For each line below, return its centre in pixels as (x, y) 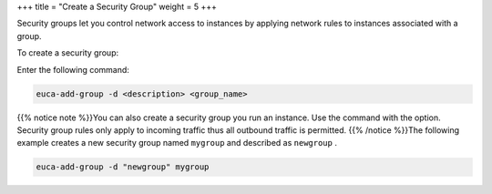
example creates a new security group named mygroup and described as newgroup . (177, 143)
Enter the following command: (73, 69)
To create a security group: (68, 53)
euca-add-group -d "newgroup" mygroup (123, 167)
